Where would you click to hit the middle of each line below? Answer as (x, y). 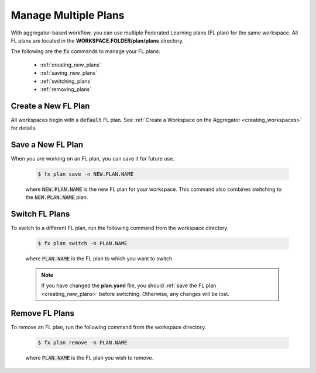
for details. (24, 128)
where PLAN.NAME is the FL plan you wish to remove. (90, 358)
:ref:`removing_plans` (66, 89)
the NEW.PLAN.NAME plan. (57, 197)
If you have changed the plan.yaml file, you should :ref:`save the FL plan (129, 285)
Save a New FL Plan (47, 145)
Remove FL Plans (42, 313)
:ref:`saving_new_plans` (69, 73)
